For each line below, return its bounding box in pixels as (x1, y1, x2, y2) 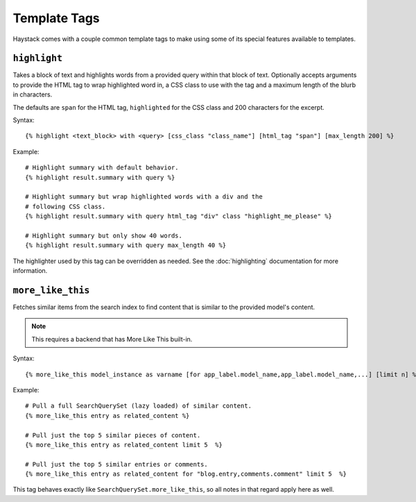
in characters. (12, 90, 53, 99)
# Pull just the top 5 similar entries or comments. (25, 460, 208, 468)
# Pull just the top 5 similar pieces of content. (25, 431, 201, 439)
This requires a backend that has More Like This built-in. (31, 335, 193, 343)
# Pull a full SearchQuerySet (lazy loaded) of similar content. (25, 402, 252, 410)
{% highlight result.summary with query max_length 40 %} (25, 242, 227, 249)
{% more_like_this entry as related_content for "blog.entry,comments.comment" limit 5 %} (25, 470, 347, 478)
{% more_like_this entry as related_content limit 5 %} (25, 441, 223, 449)
